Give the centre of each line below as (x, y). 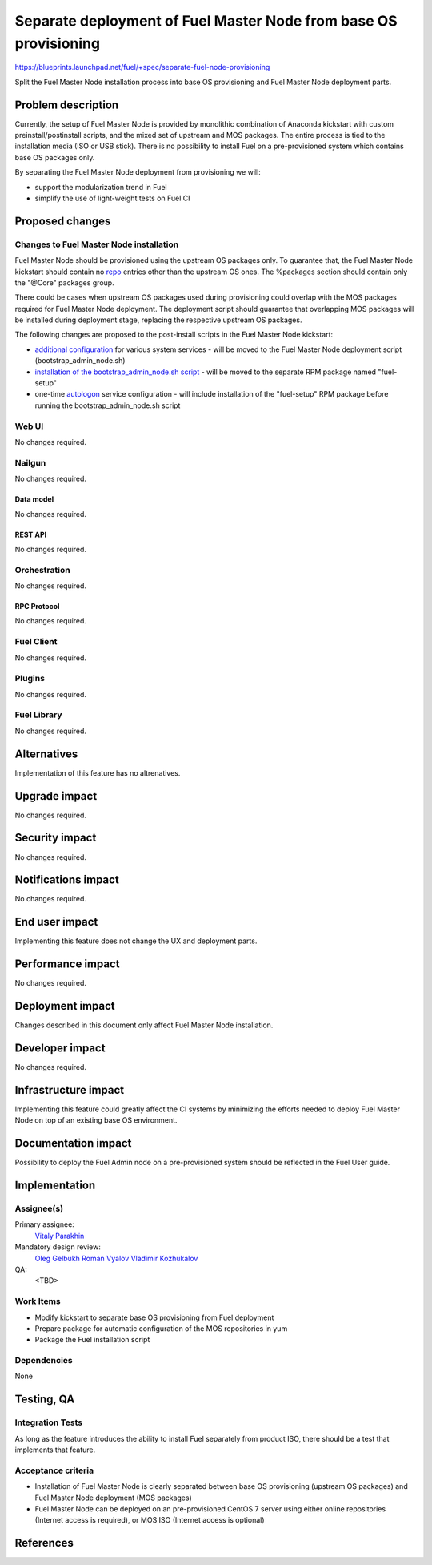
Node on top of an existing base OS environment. (96, 1120)
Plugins (30, 679)
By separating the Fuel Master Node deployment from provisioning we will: (138, 172)
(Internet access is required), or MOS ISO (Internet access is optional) (150, 1520)
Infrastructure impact (70, 1090)
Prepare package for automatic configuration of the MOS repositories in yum (161, 1328)
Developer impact (60, 1048)
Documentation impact (73, 1143)
